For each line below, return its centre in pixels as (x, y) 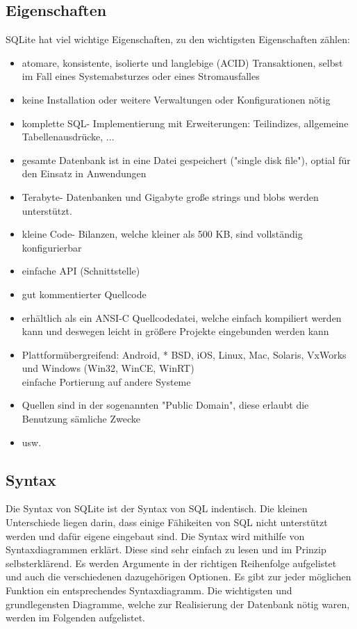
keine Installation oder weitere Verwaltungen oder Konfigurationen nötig (176, 99)
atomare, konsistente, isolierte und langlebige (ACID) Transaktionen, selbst (182, 62)
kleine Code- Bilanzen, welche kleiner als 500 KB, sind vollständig (162, 234)
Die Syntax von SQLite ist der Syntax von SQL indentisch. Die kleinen (157, 508)
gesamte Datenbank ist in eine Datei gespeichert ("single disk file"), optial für (186, 160)
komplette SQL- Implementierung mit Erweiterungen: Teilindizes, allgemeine (185, 123)
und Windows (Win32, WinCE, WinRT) (108, 368)
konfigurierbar (52, 247)
